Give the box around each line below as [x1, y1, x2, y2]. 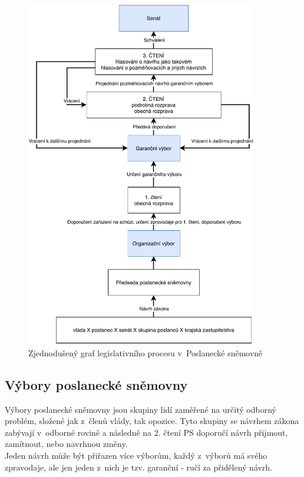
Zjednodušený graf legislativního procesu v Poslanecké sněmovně [28, 346, 263, 359]
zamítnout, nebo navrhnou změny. [5, 438, 128, 450]
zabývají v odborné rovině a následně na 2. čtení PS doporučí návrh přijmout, [5, 426, 288, 438]
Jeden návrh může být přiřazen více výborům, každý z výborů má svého [5, 449, 267, 461]
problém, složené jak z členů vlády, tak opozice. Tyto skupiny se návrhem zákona [5, 415, 299, 427]
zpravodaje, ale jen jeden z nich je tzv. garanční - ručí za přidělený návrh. [5, 461, 273, 473]
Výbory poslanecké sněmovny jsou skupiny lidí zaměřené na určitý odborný [5, 403, 276, 415]
